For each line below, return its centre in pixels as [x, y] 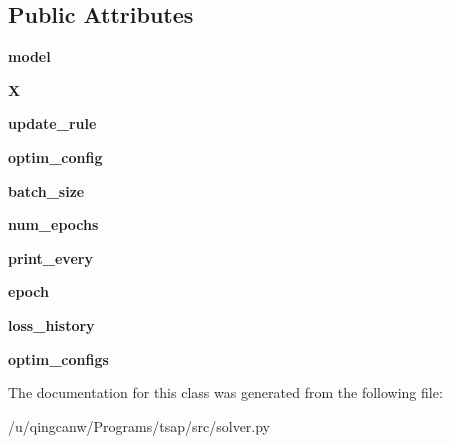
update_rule [52, 123]
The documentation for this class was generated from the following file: [225, 392]
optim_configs [58, 358]
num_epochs [53, 224]
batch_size [46, 190]
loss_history [51, 324]
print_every [50, 257]
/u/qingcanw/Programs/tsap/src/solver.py [139, 425]
